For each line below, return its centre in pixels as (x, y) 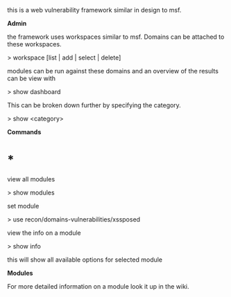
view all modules (31, 179)
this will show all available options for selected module (85, 260)
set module (23, 206)
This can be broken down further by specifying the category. (94, 105)
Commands (24, 132)
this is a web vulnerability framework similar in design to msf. (94, 10)
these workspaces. (34, 44)
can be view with (32, 78)
